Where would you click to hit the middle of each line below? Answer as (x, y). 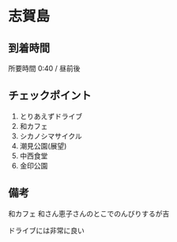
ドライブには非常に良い (46, 230)
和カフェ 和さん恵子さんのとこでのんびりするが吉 (89, 214)
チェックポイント (50, 96)
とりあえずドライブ (51, 116)
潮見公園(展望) (43, 146)
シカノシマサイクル (51, 136)
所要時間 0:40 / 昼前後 (44, 68)
